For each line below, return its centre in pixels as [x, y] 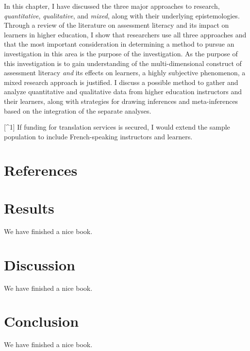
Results [29, 208]
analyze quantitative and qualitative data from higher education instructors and [123, 92]
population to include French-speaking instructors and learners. [98, 136]
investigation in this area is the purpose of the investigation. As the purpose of [121, 53]
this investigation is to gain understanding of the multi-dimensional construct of [123, 63]
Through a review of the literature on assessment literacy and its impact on [117, 25]
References [41, 170]
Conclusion [42, 321]
